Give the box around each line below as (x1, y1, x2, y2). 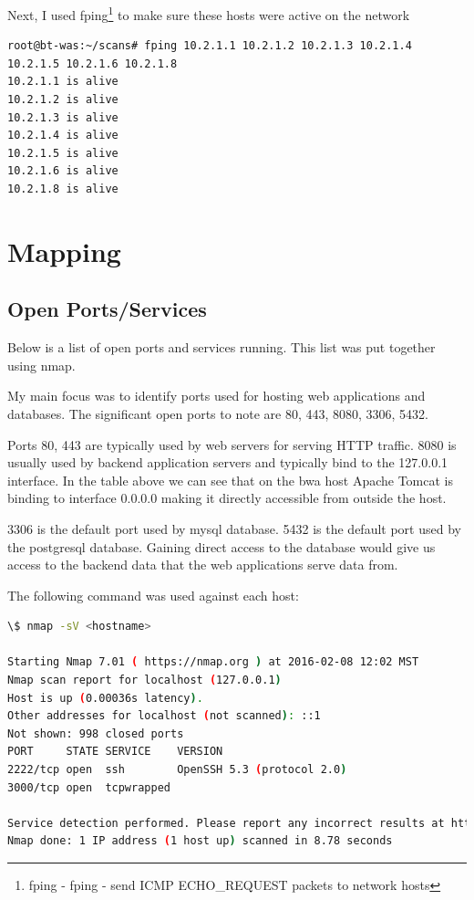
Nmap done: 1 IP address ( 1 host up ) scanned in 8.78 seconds (7, 834, 393, 848)
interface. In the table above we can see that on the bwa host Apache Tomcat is (7, 470, 454, 489)
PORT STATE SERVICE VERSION (7, 745, 223, 759)
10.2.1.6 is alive (7, 164, 118, 178)
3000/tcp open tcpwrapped (7, 780, 170, 794)
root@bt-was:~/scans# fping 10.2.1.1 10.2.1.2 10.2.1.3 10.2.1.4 (7, 39, 412, 53)
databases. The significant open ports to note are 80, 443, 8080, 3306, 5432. (7, 403, 428, 423)
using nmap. (7, 355, 76, 374)
